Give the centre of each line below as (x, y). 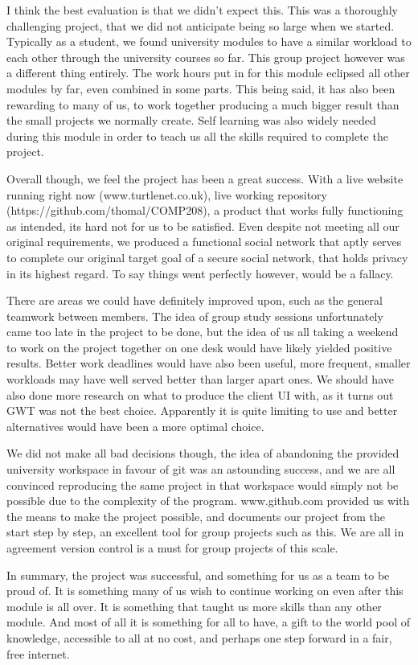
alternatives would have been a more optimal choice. (135, 426)
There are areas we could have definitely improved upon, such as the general (195, 300)
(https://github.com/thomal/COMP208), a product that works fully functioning (205, 210)
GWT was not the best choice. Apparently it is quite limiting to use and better (202, 410)
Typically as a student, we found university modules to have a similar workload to (209, 41)
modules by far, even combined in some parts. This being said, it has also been (201, 88)
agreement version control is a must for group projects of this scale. (172, 548)
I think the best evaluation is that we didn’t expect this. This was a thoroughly (202, 10)
